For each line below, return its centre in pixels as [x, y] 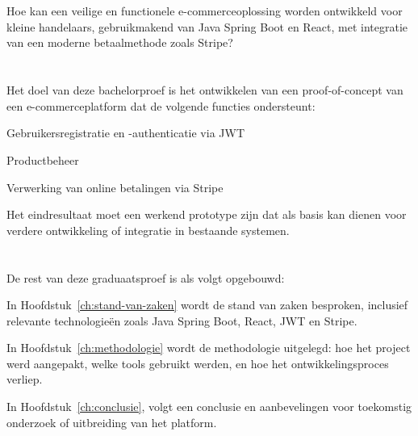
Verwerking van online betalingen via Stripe [115, 187]
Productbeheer [43, 159]
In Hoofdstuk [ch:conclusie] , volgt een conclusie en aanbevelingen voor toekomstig [209, 407]
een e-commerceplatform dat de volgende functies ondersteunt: [161, 105]
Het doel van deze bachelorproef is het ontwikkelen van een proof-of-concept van [205, 90]
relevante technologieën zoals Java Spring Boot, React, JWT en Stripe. [182, 320]
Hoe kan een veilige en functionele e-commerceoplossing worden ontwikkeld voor [205, 11]
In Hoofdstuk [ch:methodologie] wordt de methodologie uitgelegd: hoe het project [209, 348]
